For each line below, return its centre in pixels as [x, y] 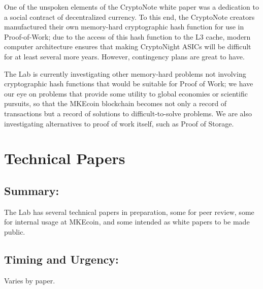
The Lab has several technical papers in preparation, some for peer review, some [129, 212]
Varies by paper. [30, 280]
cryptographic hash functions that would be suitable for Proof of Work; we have [129, 84]
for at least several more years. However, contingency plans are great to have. [124, 56]
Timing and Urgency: [61, 259]
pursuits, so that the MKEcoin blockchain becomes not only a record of [116, 103]
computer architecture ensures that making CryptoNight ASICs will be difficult [128, 46]
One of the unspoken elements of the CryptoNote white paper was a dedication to [131, 7]
